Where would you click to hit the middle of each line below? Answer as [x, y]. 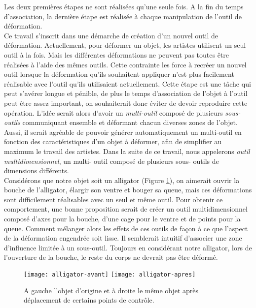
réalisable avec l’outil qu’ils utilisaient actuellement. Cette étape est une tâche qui [128, 83]
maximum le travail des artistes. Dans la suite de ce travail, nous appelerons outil [127, 151]
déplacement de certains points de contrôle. [89, 300]
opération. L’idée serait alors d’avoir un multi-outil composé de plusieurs [113, 112]
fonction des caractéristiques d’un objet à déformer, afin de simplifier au [113, 141]
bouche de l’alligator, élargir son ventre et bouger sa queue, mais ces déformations [128, 190]
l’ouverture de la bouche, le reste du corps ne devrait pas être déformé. [111, 257]
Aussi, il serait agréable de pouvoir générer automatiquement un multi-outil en [123, 132]
